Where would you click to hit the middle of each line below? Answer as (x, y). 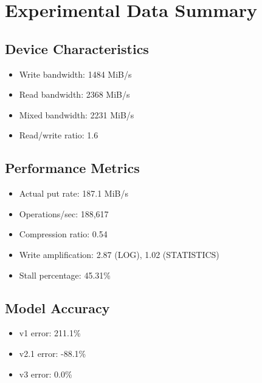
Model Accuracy (57, 307)
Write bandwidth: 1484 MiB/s (75, 74)
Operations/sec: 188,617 (64, 213)
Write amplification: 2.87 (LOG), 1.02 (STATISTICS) (119, 254)
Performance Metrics (72, 168)
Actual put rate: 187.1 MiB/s (74, 193)
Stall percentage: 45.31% (65, 275)
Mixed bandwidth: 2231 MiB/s (77, 114)
